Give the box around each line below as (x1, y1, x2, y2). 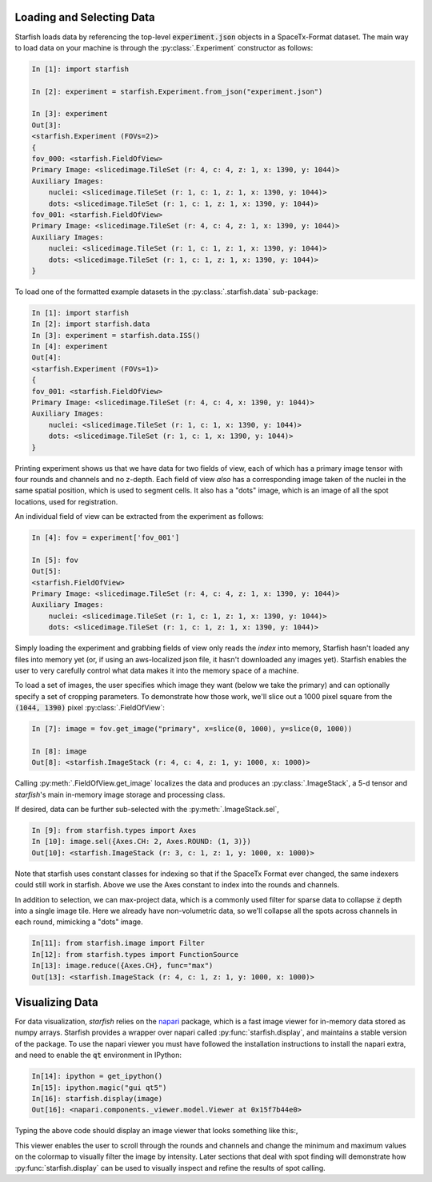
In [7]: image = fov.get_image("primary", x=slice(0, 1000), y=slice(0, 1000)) (31, 725, 353, 734)
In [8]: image (31, 746, 87, 756)
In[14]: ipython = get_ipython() (31, 1071, 163, 1081)
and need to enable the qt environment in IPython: (14, 1050, 182, 1060)
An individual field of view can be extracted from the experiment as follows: (14, 512, 264, 521)
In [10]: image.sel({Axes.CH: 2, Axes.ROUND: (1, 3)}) (31, 837, 251, 846)
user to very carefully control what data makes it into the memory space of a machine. (14, 665, 299, 675)
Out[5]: (31, 567, 62, 576)
